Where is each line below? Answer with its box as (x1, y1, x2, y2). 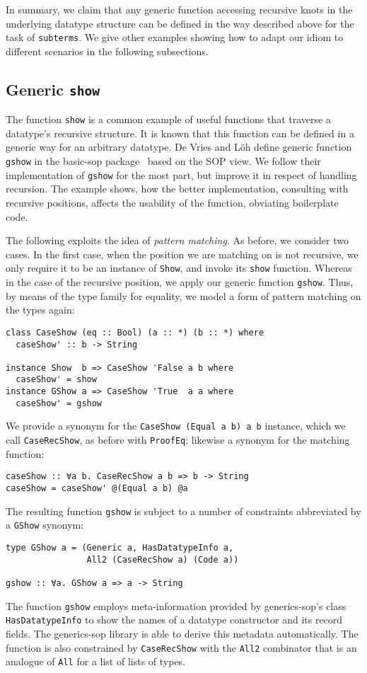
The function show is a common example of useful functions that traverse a (6, 112, 331, 127)
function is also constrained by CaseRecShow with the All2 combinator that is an (6, 640, 357, 655)
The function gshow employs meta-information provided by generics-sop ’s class (6, 598, 346, 613)
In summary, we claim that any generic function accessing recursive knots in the (6, 2, 353, 16)
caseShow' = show (16, 374, 97, 385)
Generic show (6, 78, 100, 100)
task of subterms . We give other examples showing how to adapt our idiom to (6, 30, 344, 45)
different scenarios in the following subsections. (6, 43, 209, 58)
